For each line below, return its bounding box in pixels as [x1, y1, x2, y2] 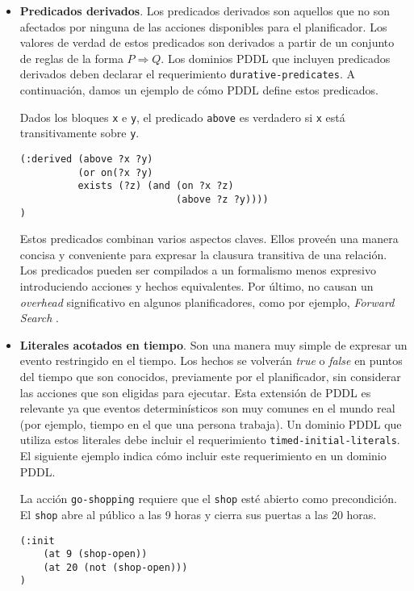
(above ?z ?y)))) [176, 193, 269, 205]
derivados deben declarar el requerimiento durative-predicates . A [19, 65, 355, 82]
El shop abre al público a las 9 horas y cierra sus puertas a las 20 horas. [19, 505, 377, 522]
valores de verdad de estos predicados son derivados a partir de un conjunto [19, 34, 395, 51]
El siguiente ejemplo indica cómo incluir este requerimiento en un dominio [19, 447, 387, 463]
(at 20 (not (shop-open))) [43, 561, 188, 573]
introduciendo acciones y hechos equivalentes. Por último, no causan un [19, 278, 374, 294]
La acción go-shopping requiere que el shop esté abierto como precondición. [19, 490, 397, 507]
